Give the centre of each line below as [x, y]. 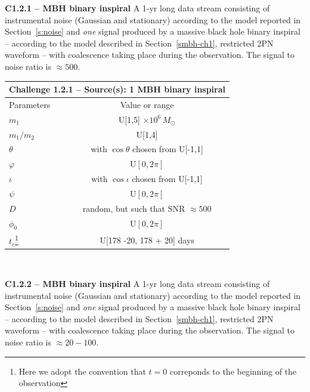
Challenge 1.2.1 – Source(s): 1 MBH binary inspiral [117, 89]
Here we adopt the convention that [82, 371]
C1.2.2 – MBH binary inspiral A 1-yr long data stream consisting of [137, 284]
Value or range [147, 104]
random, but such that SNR [134, 208]
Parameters [30, 104]
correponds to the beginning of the [233, 371]
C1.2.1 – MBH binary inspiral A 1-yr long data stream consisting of [137, 8]
